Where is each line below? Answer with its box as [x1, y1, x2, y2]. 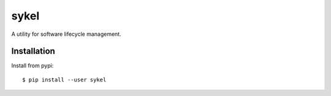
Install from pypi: [11, 62, 54, 69]
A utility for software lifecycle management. [11, 30, 122, 38]
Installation [11, 46, 55, 57]
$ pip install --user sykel [22, 76, 107, 83]
